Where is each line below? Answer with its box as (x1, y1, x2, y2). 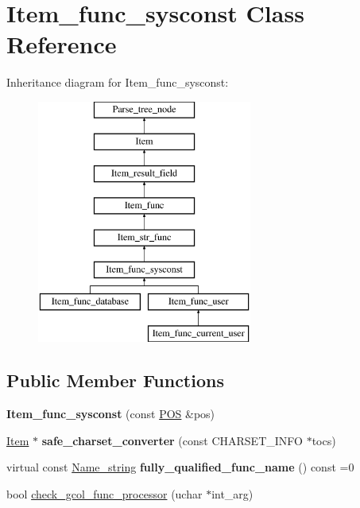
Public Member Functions (6, 368, 224, 393)
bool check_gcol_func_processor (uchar (6, 485, 203, 502)
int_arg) (211, 485, 254, 502)
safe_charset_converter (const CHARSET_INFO (41, 432, 303, 448)
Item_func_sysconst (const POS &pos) (6, 405, 215, 422)
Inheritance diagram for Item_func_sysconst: (6, 74, 229, 91)
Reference (6, 28, 117, 60)
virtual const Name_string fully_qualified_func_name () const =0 (6, 459, 354, 475)
